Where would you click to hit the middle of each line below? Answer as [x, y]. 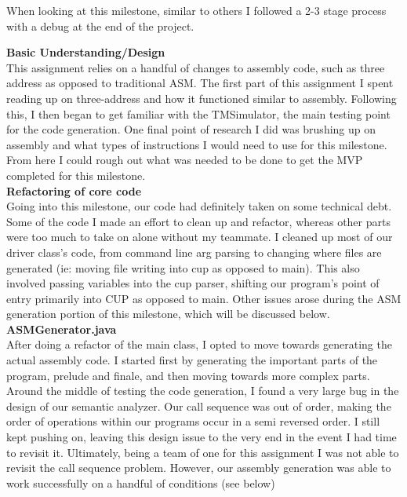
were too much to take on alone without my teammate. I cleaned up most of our [200, 237]
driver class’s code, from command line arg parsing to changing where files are [194, 252]
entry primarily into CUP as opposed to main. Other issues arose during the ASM [204, 298]
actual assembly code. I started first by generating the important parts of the [192, 360]
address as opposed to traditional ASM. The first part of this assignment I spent [200, 83]
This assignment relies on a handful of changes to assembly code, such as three [196, 67]
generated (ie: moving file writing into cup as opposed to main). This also [183, 267]
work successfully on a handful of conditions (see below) [141, 482]
